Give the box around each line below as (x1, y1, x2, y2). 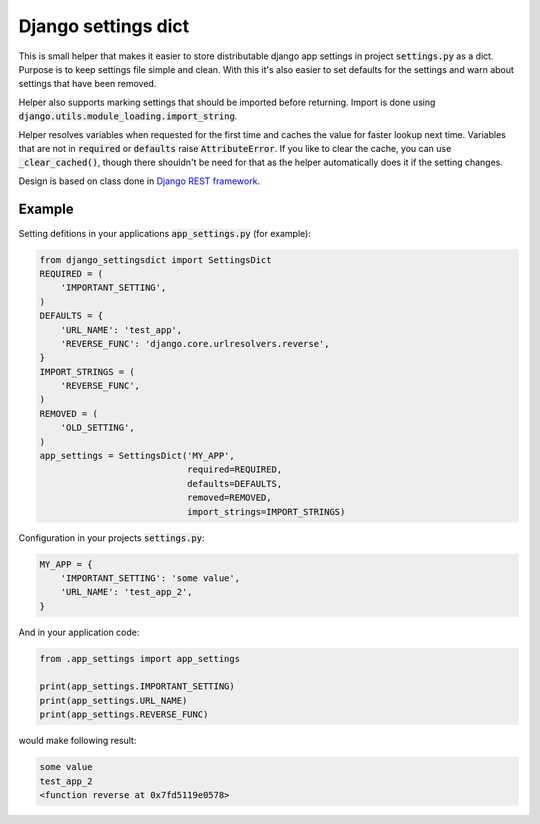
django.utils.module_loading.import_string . (18, 110, 238, 122)
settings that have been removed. (18, 78, 157, 90)
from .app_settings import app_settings (39, 653, 240, 664)
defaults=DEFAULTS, (186, 478, 283, 489)
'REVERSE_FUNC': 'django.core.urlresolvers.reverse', (60, 338, 330, 349)
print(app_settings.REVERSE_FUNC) (39, 709, 209, 720)
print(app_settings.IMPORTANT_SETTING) (39, 681, 235, 692)
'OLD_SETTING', (60, 422, 135, 434)
